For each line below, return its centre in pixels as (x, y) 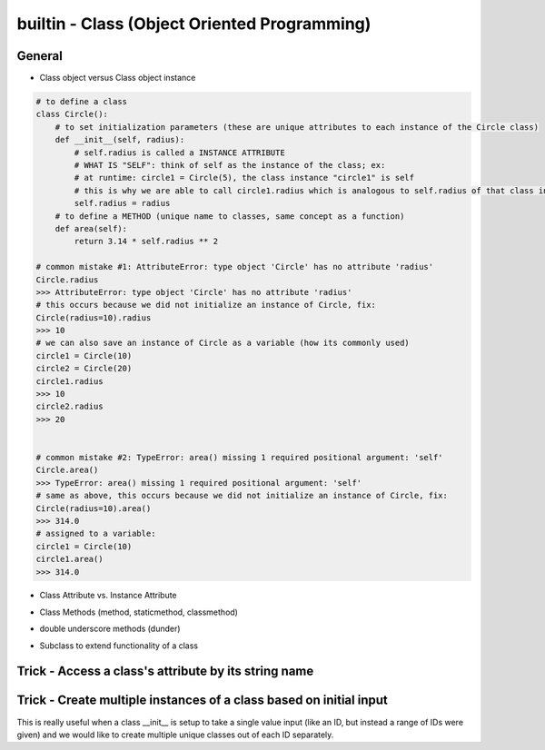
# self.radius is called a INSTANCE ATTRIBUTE (179, 153)
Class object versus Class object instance (118, 78)
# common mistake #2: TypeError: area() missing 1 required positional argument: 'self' (240, 457)
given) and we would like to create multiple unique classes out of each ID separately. (175, 735)
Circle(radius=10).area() (94, 508)
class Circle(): (72, 114)
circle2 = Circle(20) (84, 369)
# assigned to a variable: (96, 534)
